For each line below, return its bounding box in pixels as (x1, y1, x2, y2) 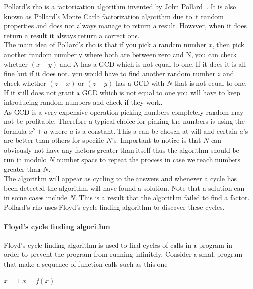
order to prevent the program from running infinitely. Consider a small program (4, 249, 243, 259)
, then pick (212, 39, 245, 50)
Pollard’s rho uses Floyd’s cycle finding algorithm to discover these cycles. (4, 202, 225, 212)
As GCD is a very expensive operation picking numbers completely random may (4, 106, 244, 116)
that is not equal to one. (174, 77, 247, 88)
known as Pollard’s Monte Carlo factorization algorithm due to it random (4, 11, 224, 21)
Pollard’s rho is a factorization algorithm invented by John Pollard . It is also (4, 1, 236, 11)
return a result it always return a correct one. (4, 30, 140, 40)
